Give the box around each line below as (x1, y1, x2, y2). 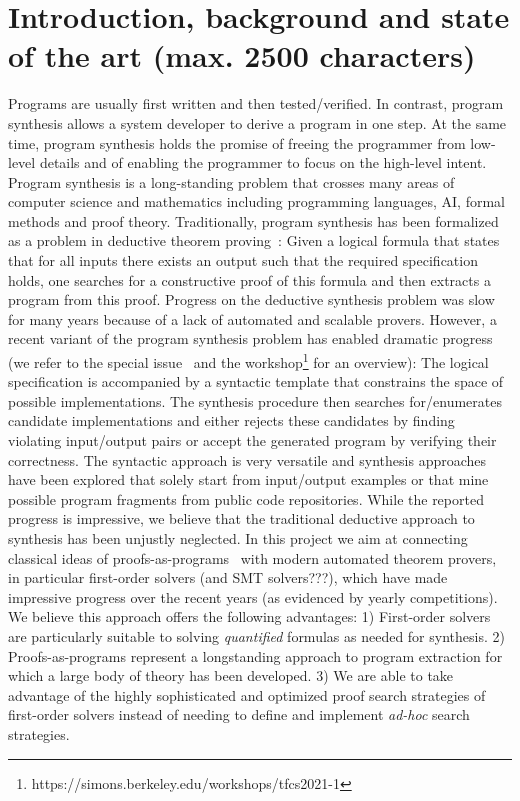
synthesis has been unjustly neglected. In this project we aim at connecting (8, 528, 468, 549)
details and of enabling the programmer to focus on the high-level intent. (39, 152, 487, 173)
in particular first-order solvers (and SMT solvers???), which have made (8, 567, 448, 588)
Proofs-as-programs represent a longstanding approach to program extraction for (8, 645, 503, 666)
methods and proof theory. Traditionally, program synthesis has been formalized (8, 210, 499, 231)
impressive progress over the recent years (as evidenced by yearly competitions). (8, 586, 498, 607)
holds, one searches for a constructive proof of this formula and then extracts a (8, 269, 491, 290)
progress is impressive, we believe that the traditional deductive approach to (8, 508, 475, 529)
